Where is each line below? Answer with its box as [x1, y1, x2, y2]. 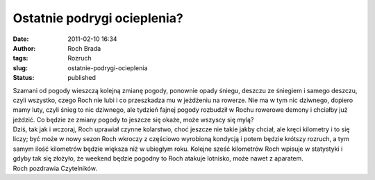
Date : [12, 35, 29, 43]
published [67, 74, 97, 82]
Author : [12, 44, 36, 52]
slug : [12, 63, 28, 72]
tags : [12, 54, 28, 63]
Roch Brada [67, 44, 101, 52]
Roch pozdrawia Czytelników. [12, 164, 97, 172]
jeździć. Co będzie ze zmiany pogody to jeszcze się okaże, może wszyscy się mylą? [12, 115, 254, 124]
